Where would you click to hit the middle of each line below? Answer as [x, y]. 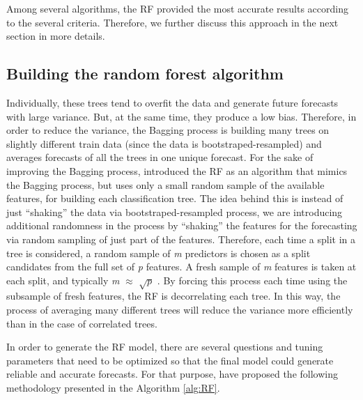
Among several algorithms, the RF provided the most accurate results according [177, 8]
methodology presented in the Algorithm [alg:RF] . [113, 388]
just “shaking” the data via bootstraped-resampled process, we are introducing [175, 211]
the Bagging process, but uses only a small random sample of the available [165, 184]
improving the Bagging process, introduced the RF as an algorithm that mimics [177, 170]
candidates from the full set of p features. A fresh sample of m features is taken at [181, 267]
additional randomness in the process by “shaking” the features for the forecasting [182, 225]
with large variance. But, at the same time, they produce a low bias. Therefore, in [181, 116]
